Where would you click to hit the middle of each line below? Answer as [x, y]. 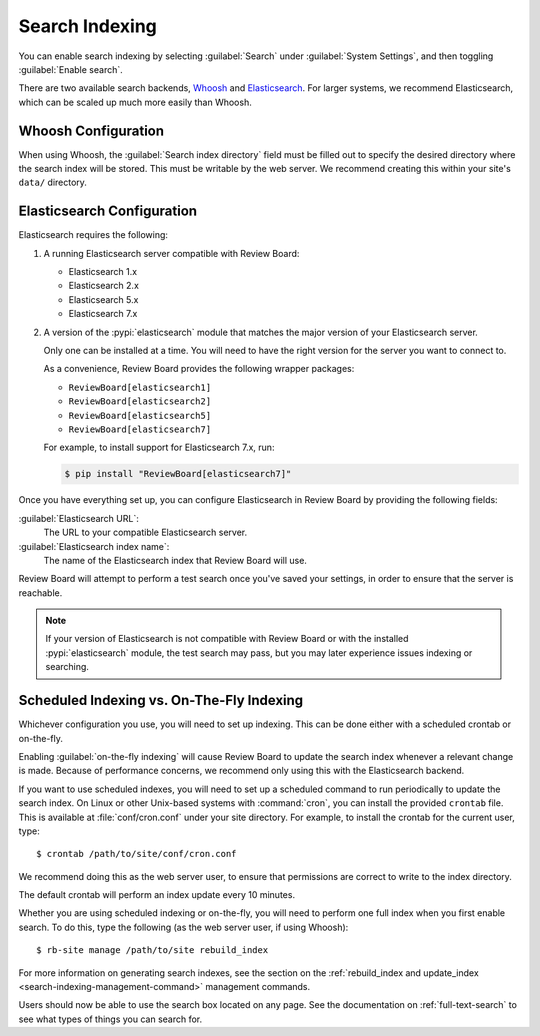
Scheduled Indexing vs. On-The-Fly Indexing [161, 700]
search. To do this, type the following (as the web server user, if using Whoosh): [183, 927]
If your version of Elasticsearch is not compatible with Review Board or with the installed [227, 639]
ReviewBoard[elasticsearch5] [140, 415]
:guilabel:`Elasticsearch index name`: [94, 546]
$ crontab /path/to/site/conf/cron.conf [136, 854]
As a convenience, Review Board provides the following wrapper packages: [199, 369]
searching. [67, 667]
